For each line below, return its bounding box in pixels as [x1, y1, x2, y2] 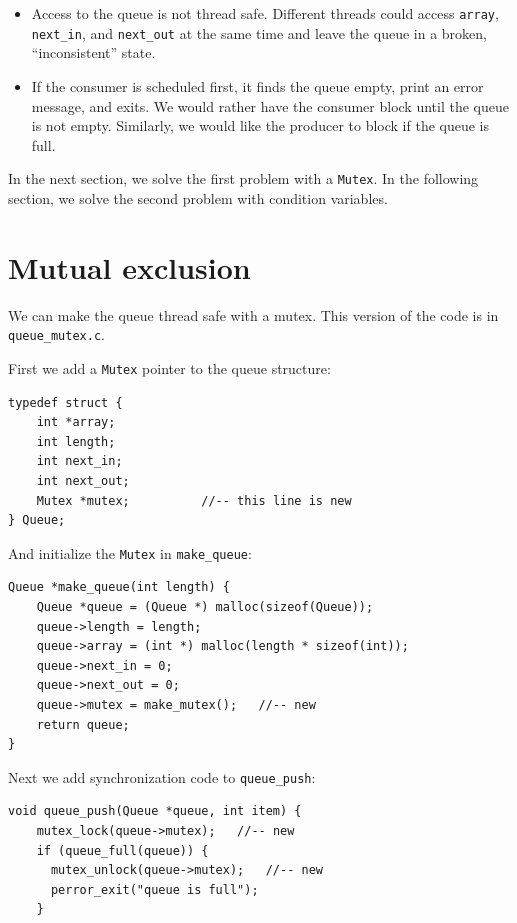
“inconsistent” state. [31, 42, 156, 63]
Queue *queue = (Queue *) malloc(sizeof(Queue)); [36, 599, 374, 614]
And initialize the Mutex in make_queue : [8, 542, 252, 563]
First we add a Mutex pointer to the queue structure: [8, 357, 331, 378]
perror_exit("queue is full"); [50, 882, 259, 897]
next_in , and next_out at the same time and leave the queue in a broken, [31, 22, 487, 43]
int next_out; [36, 473, 130, 488]
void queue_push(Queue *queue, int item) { [8, 804, 302, 819]
